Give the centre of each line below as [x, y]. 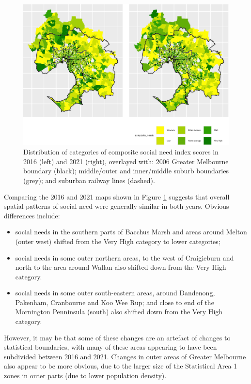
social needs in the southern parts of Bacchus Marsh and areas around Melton [131, 232]
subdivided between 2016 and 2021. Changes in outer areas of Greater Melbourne [125, 356]
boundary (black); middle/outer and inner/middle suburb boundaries [126, 171]
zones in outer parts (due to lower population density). [85, 376]
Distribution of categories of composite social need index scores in [121, 152]
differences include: [32, 215]
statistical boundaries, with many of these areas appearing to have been [110, 347]
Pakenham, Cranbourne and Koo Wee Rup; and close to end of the [115, 302]
